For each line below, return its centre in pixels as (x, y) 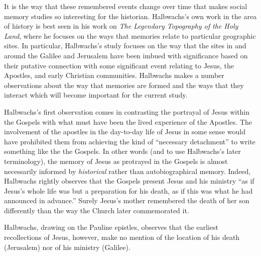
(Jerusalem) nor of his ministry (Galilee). (67, 247)
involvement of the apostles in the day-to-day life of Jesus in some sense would (125, 132)
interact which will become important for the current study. (96, 95)
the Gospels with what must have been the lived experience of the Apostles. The (128, 121)
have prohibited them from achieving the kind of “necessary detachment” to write (130, 141)
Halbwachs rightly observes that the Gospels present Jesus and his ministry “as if (129, 181)
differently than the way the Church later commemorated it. (97, 210)
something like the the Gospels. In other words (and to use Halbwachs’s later (122, 151)
